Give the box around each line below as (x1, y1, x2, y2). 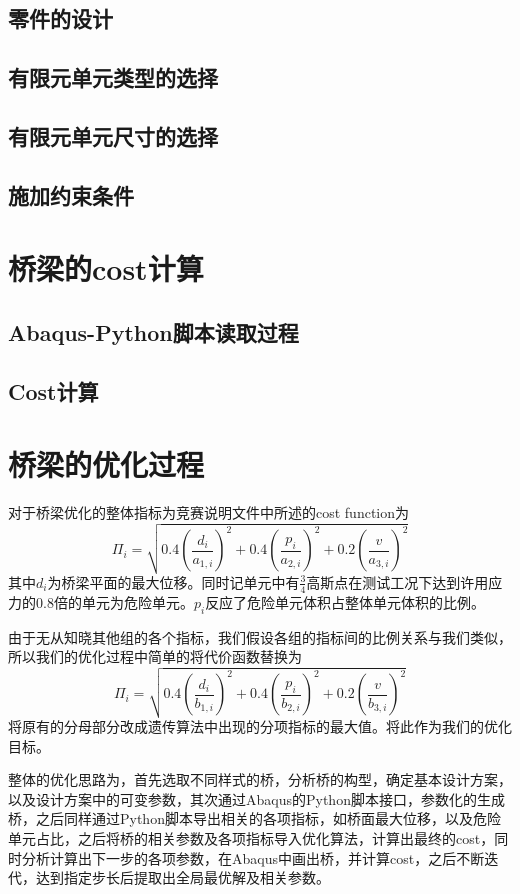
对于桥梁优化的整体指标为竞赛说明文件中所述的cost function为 (8, 502, 410, 523)
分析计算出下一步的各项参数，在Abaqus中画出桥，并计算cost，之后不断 (21, 847, 485, 868)
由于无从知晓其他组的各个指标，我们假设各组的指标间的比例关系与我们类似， (8, 626, 512, 647)
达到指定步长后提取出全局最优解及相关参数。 (35, 867, 330, 888)
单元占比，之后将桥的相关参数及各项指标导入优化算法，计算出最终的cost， (8, 827, 495, 848)
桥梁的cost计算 (8, 248, 204, 289)
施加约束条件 (8, 179, 134, 210)
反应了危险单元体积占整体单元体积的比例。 (205, 591, 486, 612)
